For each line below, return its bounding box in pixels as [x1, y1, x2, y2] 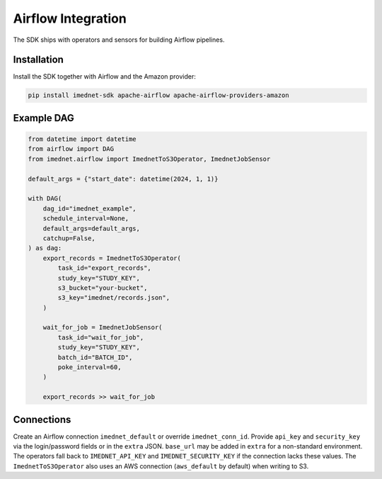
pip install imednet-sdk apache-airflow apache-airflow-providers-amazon [28, 91, 289, 99]
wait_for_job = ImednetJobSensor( [42, 323, 163, 332]
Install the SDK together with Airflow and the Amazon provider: [13, 72, 196, 81]
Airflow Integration [13, 11, 127, 26]
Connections [13, 413, 71, 425]
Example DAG [13, 112, 74, 124]
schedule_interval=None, [42, 215, 129, 222]
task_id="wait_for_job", [57, 333, 144, 342]
